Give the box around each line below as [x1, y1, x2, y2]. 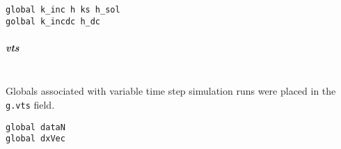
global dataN [6, 122, 65, 132]
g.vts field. [6, 97, 55, 112]
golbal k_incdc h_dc [6, 16, 101, 26]
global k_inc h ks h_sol [6, 5, 120, 15]
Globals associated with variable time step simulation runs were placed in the [6, 84, 336, 98]
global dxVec [6, 134, 65, 144]
